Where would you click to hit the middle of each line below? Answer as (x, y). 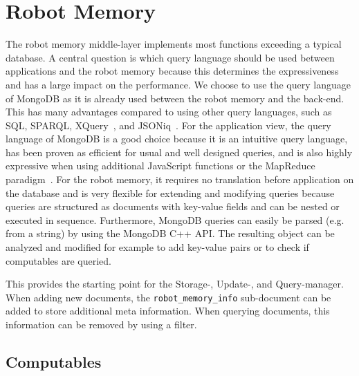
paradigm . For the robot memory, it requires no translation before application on (180, 179)
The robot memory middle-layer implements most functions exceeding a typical (174, 44)
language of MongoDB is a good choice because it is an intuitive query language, (177, 139)
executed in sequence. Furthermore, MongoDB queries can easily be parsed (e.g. (175, 219)
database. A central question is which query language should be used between (170, 57)
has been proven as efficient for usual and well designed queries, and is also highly (179, 152)
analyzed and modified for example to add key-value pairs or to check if (157, 247)
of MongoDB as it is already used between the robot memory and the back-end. (175, 98)
